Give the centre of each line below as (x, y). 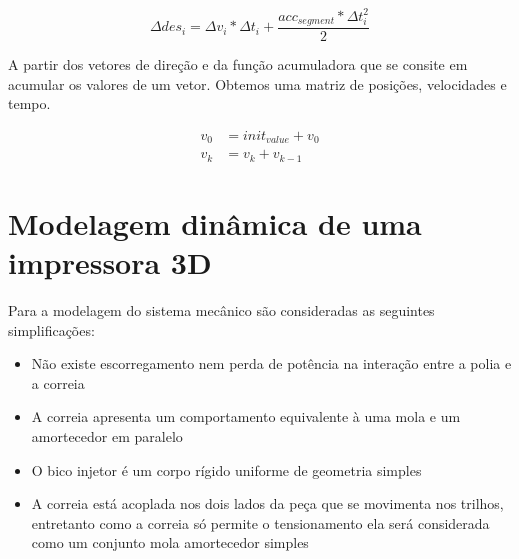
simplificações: (51, 329)
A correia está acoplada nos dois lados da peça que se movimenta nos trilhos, (267, 503)
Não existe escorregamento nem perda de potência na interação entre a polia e (271, 363)
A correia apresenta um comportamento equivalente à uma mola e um (246, 416)
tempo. (29, 103)
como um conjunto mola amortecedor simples (170, 542)
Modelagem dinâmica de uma (215, 222)
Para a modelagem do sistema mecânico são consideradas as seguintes (221, 310)
